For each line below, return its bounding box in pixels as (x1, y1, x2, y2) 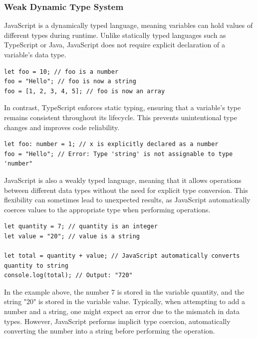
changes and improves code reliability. (4, 122, 120, 132)
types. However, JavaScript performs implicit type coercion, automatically (4, 316, 231, 326)
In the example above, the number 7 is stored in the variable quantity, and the (4, 286, 245, 297)
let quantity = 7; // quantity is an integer (4, 223, 158, 230)
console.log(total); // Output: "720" (4, 272, 133, 279)
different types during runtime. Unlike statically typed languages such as (4, 29, 226, 40)
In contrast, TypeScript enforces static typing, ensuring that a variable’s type (4, 102, 241, 113)
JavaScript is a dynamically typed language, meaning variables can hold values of (4, 20, 253, 30)
